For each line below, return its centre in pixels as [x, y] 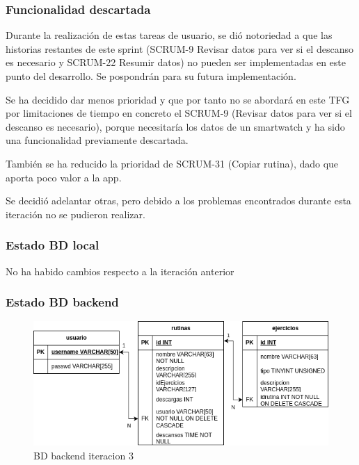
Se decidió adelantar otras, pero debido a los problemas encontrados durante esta [178, 201]
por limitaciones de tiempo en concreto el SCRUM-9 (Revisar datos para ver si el [179, 113]
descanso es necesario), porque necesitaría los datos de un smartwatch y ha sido [175, 126]
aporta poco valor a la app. [64, 177]
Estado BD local [53, 245]
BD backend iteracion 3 [83, 455]
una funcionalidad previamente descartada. [97, 140]
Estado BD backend [62, 302]
